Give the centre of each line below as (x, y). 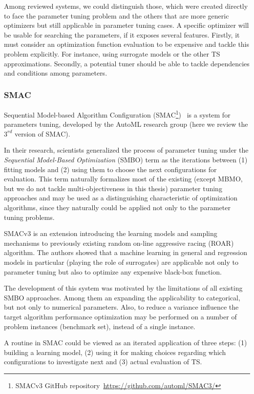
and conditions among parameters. (56, 73)
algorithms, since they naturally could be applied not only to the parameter (117, 207)
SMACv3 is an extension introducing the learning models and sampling (111, 233)
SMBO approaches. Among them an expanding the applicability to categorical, (122, 297)
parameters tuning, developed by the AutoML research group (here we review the (126, 124)
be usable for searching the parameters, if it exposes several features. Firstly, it (122, 34)
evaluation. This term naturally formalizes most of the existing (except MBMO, (123, 179)
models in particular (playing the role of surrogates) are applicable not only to (121, 262)
